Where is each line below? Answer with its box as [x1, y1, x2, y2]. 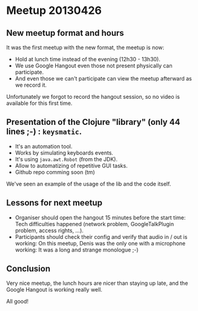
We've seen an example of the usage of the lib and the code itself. [6, 180, 171, 187]
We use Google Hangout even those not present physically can [15, 62, 173, 69]
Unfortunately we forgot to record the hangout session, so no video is [6, 93, 180, 100]
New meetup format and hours [6, 28, 124, 38]
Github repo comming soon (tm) [15, 168, 95, 176]
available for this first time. [6, 99, 73, 107]
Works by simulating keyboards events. [15, 149, 114, 156]
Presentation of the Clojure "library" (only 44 [6, 117, 180, 127]
